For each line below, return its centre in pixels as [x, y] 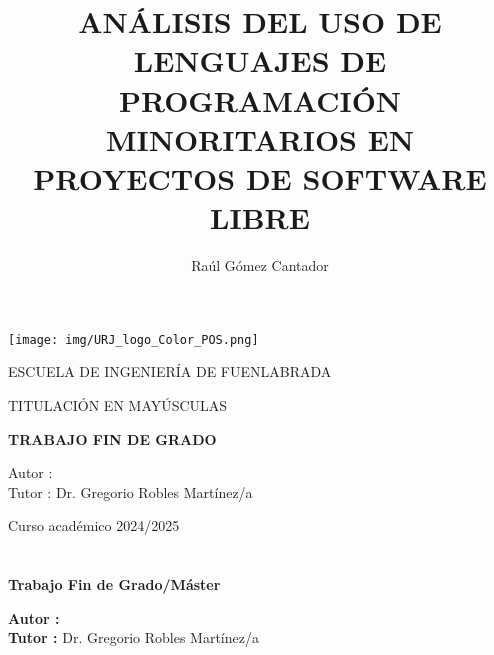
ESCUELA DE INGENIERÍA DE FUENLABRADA [170, 371]
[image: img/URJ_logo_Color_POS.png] [133, 339]
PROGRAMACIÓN [260, 99]
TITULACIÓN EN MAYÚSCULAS [118, 404]
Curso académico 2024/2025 [94, 525]
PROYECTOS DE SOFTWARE [260, 177]
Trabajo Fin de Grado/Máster [114, 584]
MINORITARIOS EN [260, 138]
